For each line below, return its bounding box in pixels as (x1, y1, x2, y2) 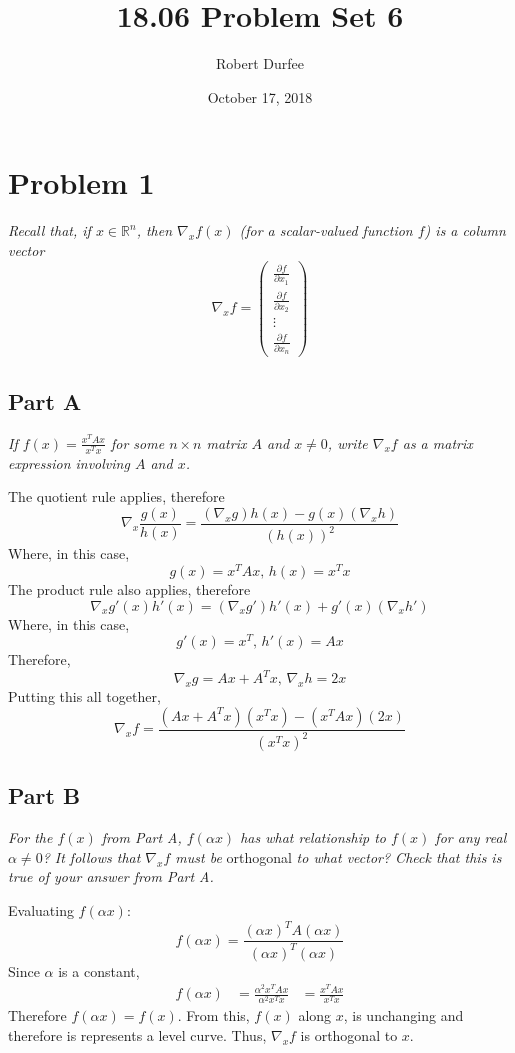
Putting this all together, (8, 686, 161, 707)
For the (8, 827, 53, 848)
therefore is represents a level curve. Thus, (8, 1024, 267, 1045)
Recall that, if (8, 220, 91, 241)
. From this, (177, 1005, 250, 1026)
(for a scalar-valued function (239, 220, 413, 241)
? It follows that (42, 846, 141, 867)
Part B (8, 780, 81, 811)
